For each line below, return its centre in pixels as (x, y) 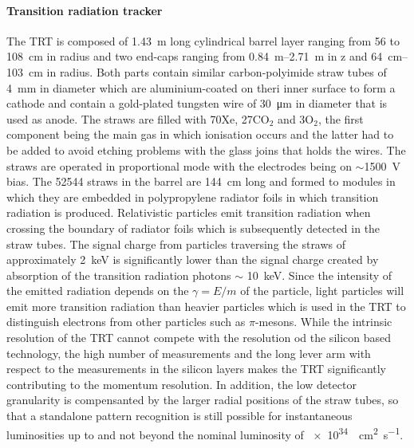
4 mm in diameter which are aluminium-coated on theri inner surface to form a (201, 87)
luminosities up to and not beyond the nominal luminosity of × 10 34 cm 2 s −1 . (205, 433)
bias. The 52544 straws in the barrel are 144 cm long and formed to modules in (201, 181)
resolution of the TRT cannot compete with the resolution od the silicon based (199, 338)
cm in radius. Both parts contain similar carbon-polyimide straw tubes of (207, 71)
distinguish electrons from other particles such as (126, 322)
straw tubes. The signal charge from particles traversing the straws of (176, 244)
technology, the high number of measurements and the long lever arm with (189, 353)
